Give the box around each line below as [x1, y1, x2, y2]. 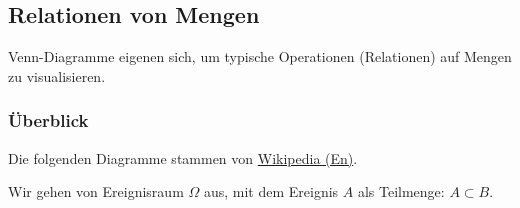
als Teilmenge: [357, 181, 445, 202]
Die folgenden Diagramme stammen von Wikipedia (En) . [8, 147, 358, 168]
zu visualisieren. [8, 65, 106, 86]
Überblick [8, 108, 89, 133]
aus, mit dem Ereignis [203, 181, 339, 202]
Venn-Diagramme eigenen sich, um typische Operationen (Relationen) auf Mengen [8, 46, 512, 67]
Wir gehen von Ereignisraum [8, 181, 184, 202]
